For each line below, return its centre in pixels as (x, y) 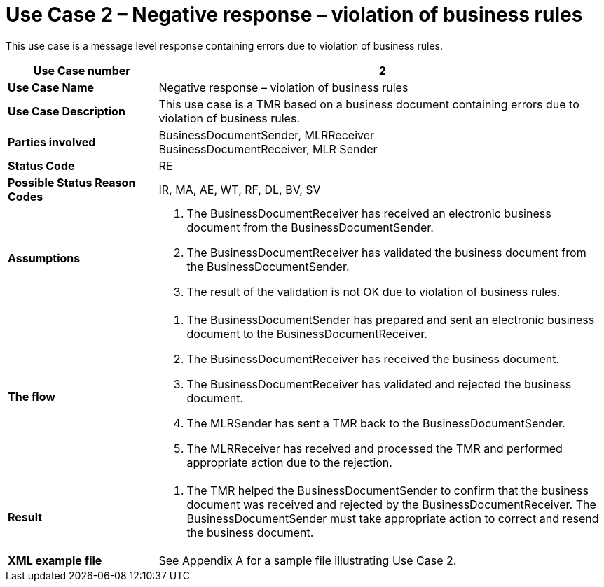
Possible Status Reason (72, 182)
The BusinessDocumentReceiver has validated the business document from (386, 252)
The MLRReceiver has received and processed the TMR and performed (375, 448)
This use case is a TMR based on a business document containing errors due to (369, 104)
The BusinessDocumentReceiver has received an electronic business (369, 213)
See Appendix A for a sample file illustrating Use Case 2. (308, 560)
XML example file (55, 560)
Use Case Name (51, 87)
